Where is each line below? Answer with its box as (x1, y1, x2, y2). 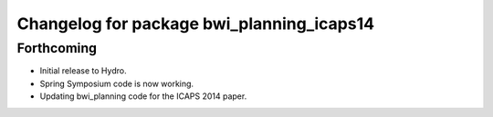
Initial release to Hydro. (39, 65, 127, 76)
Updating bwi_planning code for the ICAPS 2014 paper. (39, 91, 247, 102)
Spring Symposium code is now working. (39, 78, 194, 89)
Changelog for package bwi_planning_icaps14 (16, 14, 374, 34)
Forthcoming (16, 40, 98, 56)
